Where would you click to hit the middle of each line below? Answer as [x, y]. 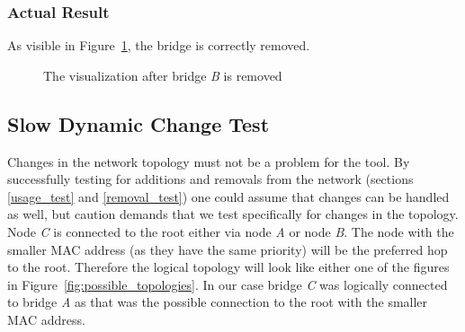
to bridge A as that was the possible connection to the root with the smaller [218, 302]
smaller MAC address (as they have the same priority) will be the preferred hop [228, 249]
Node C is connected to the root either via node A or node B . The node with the [231, 231]
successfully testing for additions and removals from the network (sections [210, 179]
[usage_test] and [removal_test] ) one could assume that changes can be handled [228, 196]
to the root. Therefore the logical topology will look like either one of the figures [228, 267]
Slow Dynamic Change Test [139, 123]
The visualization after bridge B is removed [163, 75]
